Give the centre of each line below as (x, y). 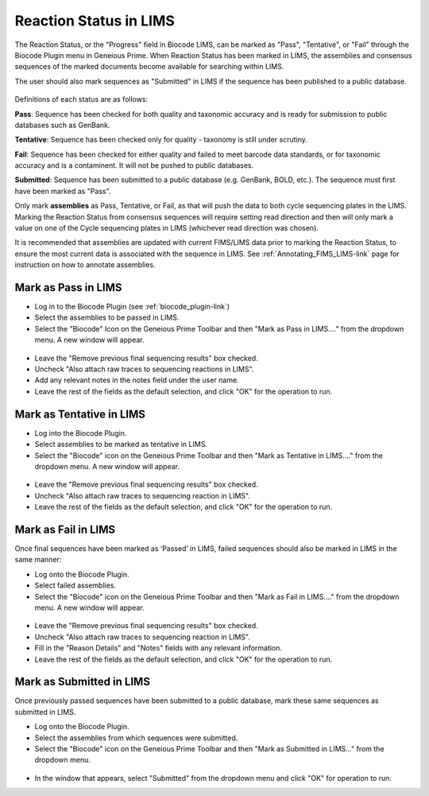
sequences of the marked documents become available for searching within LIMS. (149, 67)
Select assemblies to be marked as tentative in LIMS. (121, 445)
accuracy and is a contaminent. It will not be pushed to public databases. (134, 165)
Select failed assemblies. (75, 585)
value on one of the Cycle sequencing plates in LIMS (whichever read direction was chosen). (167, 228)
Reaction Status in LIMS (95, 21)
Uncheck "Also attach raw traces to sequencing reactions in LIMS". (144, 369)
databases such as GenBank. (62, 125)
